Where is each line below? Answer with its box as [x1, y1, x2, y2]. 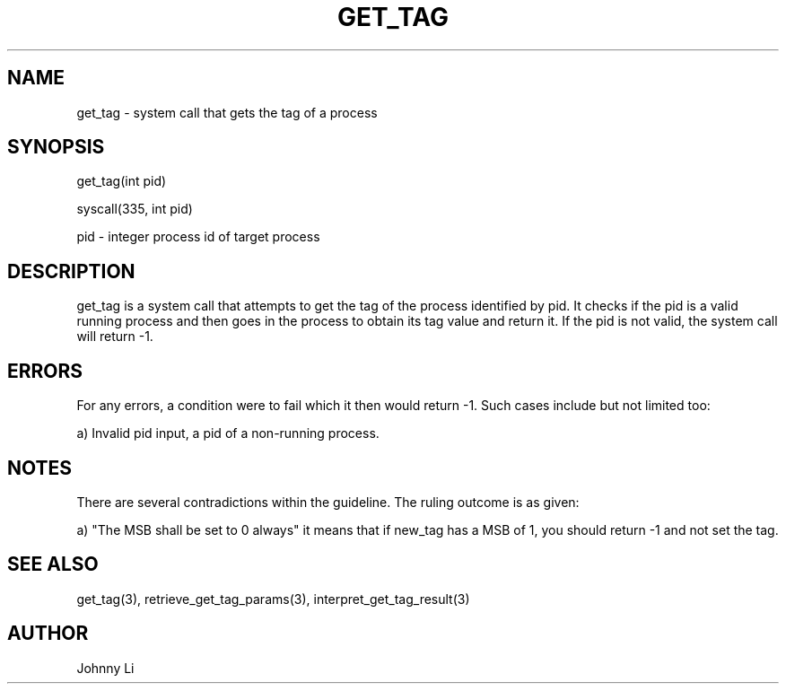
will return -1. [76, 328, 153, 345]
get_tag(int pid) [76, 173, 167, 189]
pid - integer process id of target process [76, 229, 320, 245]
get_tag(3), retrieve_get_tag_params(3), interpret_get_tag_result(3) [76, 590, 470, 607]
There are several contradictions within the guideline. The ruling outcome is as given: [76, 494, 580, 510]
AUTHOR [7, 622, 89, 645]
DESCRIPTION [7, 259, 135, 283]
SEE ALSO [7, 553, 99, 576]
